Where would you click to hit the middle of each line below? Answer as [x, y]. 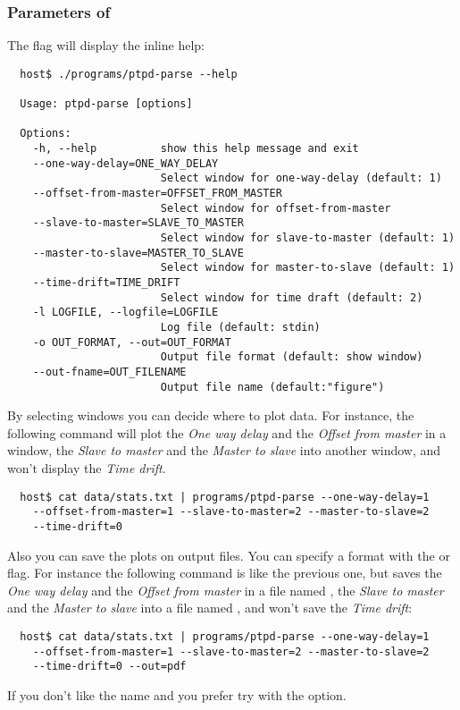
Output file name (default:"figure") [272, 387]
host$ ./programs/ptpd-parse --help [129, 74]
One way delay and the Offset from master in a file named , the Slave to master [226, 590]
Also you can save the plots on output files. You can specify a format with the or [229, 555]
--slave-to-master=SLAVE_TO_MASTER [138, 223]
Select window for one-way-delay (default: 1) [301, 178]
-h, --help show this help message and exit [196, 149]
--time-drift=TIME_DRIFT [106, 283]
